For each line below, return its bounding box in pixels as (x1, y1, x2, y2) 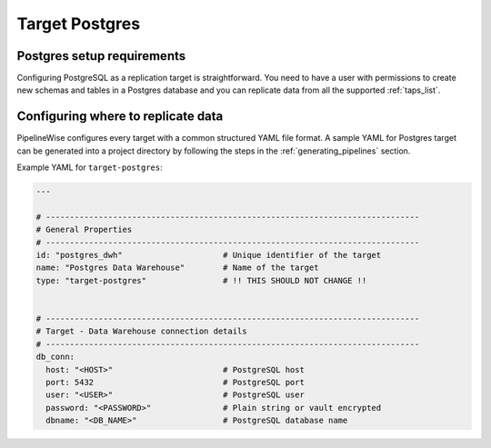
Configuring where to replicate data (16, 109, 224, 124)
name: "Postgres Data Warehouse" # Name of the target (35, 263, 319, 273)
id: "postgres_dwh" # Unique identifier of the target (35, 250, 382, 261)
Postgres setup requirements (16, 48, 186, 64)
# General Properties (35, 224, 133, 235)
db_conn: (35, 352, 75, 363)
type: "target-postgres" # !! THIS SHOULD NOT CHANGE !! (35, 275, 367, 285)
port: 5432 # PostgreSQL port (45, 377, 305, 387)
